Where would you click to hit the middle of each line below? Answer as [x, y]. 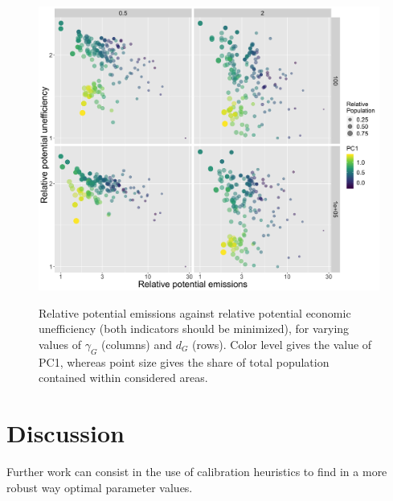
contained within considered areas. [123, 378]
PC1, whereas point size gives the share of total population [184, 361]
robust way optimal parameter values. [100, 487]
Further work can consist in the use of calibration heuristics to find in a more [197, 472]
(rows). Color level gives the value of [282, 344]
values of [60, 344]
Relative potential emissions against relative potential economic [195, 312]
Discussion [65, 433]
